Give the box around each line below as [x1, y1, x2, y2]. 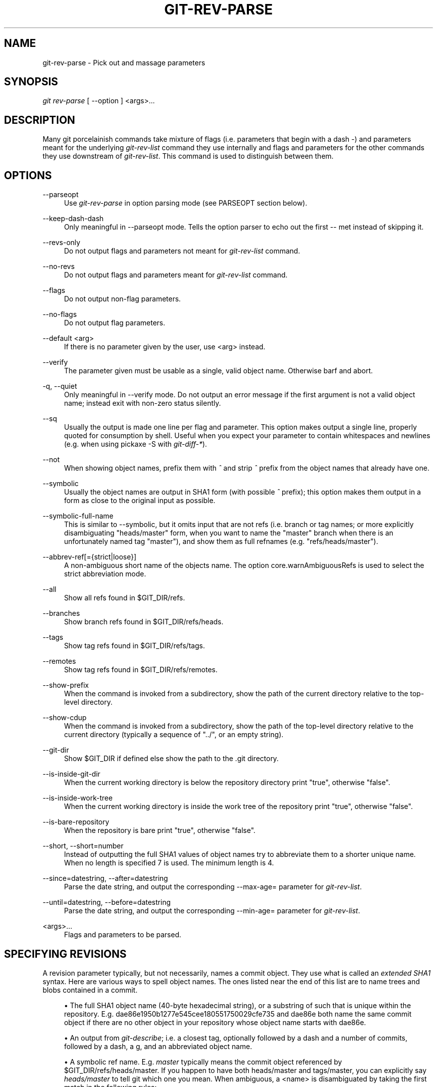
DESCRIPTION [4, 113, 75, 126]
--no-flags [42, 310, 77, 319]
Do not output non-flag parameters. [64, 294, 181, 303]
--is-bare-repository [42, 817, 109, 826]
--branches [42, 609, 80, 618]
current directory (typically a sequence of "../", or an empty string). [64, 730, 284, 739]
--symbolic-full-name [42, 512, 114, 521]
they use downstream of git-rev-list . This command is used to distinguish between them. [42, 152, 334, 161]
